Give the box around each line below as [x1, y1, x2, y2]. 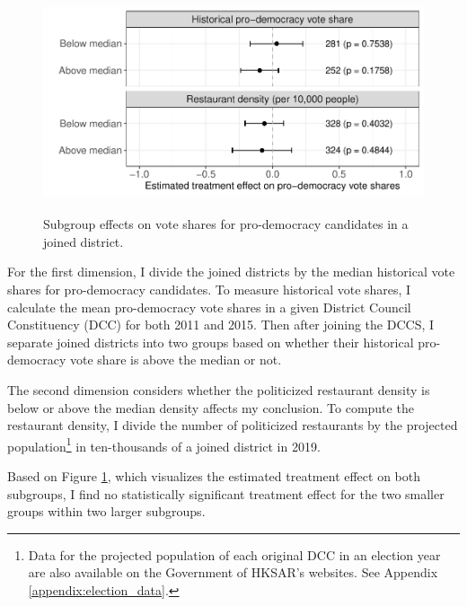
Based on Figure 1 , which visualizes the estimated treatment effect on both [7, 467, 421, 486]
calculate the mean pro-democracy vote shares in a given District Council [7, 297, 411, 316]
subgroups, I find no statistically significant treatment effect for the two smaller [7, 484, 445, 503]
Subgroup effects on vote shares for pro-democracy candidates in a [43, 215, 409, 233]
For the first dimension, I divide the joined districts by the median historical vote [7, 262, 455, 281]
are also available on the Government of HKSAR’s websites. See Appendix [28, 563, 438, 582]
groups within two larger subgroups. [7, 502, 206, 521]
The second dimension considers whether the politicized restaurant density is [7, 381, 430, 399]
